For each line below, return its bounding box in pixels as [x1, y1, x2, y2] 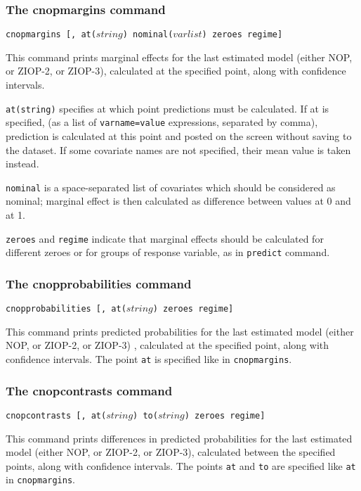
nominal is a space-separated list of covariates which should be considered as [6, 179, 336, 194]
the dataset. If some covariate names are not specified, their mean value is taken [6, 142, 351, 157]
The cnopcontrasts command [6, 381, 173, 399]
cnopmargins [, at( [6, 30, 96, 40]
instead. [6, 156, 39, 171]
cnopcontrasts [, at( [6, 410, 107, 421]
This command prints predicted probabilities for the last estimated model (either [6, 324, 354, 338]
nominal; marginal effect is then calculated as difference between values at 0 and [6, 193, 351, 208]
